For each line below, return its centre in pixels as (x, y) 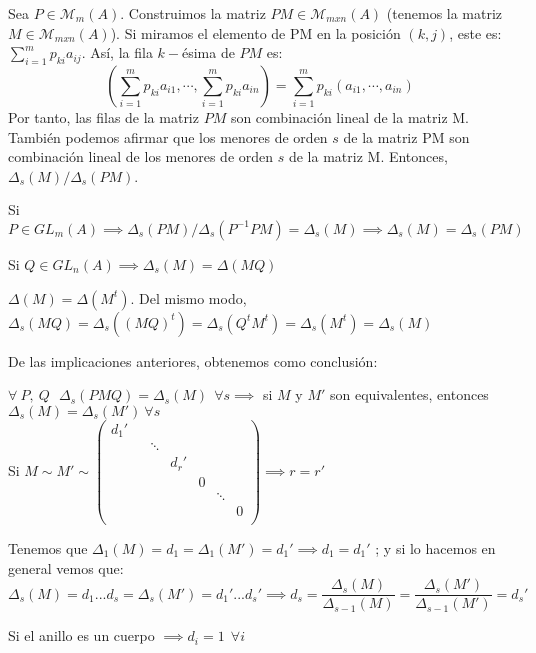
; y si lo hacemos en (435, 547)
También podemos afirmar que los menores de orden (168, 136)
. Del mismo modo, (188, 297)
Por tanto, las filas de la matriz (103, 116)
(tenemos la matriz (444, 13)
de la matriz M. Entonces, (368, 156)
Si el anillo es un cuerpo (81, 635)
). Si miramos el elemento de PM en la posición (255, 32)
